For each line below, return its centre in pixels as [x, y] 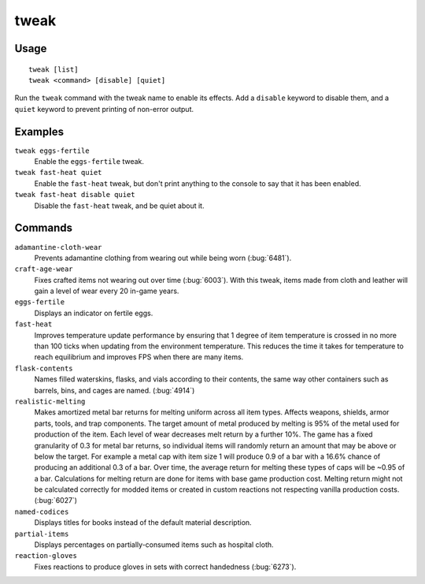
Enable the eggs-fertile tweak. [89, 162]
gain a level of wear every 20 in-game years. [107, 291]
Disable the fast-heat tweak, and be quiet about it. [119, 206]
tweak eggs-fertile [52, 151]
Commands [44, 228]
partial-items [42, 534]
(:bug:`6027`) [56, 500]
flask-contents [44, 368]
